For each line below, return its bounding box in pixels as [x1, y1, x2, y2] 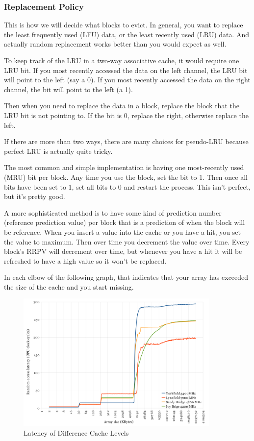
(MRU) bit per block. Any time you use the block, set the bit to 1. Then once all [4, 171, 248, 182]
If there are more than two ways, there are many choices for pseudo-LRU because [4, 136, 249, 147]
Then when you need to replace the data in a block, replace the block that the [4, 100, 239, 111]
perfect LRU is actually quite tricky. [4, 146, 113, 156]
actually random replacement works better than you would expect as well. [4, 39, 227, 49]
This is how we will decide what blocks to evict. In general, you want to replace [4, 20, 243, 30]
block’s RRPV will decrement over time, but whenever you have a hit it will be [4, 246, 242, 256]
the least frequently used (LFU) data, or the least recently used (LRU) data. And [4, 29, 250, 39]
